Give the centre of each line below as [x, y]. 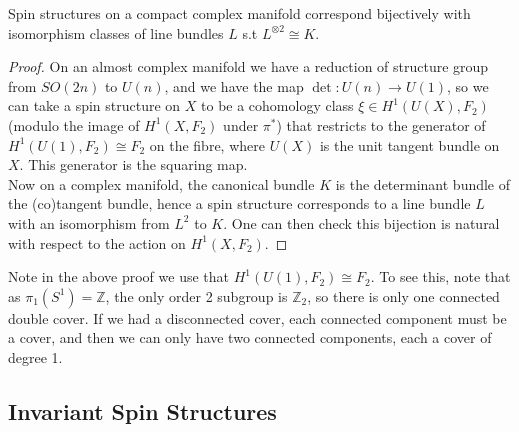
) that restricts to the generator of [381, 124]
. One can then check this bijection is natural [361, 222]
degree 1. [35, 356]
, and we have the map [234, 85]
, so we [468, 85]
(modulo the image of [74, 124]
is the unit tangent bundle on [409, 144]
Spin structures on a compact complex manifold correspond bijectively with [239, 13]
